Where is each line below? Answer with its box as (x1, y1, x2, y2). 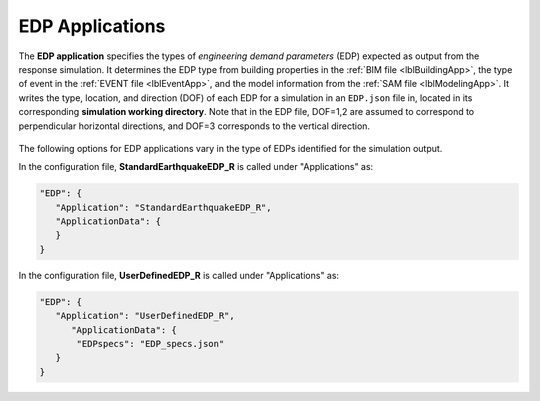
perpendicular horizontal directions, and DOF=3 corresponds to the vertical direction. (18, 120, 370, 132)
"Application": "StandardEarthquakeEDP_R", (55, 201, 272, 213)
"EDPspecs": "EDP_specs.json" (76, 338, 225, 349)
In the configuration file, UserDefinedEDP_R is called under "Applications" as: (18, 269, 340, 281)
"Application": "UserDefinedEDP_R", (55, 310, 235, 322)
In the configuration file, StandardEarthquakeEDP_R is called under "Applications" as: (18, 161, 374, 173)
